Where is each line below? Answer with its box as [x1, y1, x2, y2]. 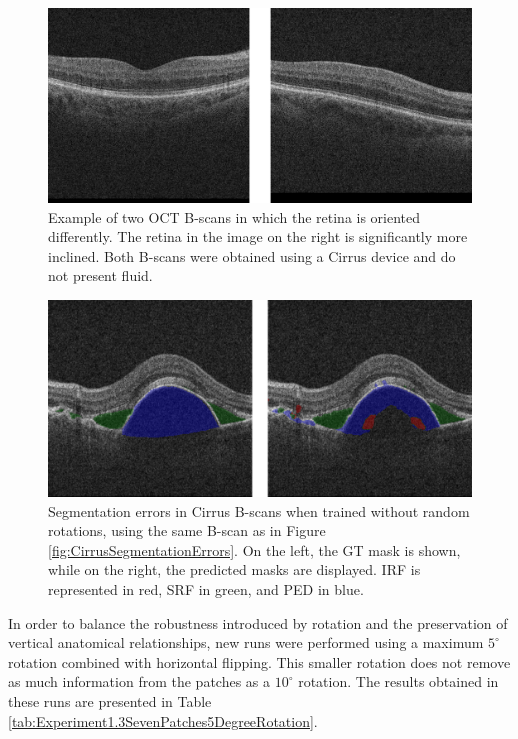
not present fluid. [48, 265, 153, 286]
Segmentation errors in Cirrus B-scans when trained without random [48, 500, 470, 521]
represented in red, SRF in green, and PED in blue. [48, 579, 364, 600]
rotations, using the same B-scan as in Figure [48, 520, 326, 541]
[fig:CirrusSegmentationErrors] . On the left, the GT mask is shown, [48, 539, 461, 560]
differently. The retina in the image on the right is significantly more [48, 226, 468, 247]
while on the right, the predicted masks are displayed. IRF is [48, 559, 421, 580]
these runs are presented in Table [8, 691, 212, 712]
